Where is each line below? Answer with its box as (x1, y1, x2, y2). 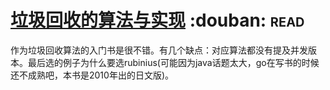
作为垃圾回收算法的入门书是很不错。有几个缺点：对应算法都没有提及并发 (10, 44, 308, 56)
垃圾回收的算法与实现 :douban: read (10, 9, 305, 32)
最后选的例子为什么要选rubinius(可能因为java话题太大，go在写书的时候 (27, 56, 320, 68)
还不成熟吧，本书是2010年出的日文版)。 (10, 69, 175, 81)
